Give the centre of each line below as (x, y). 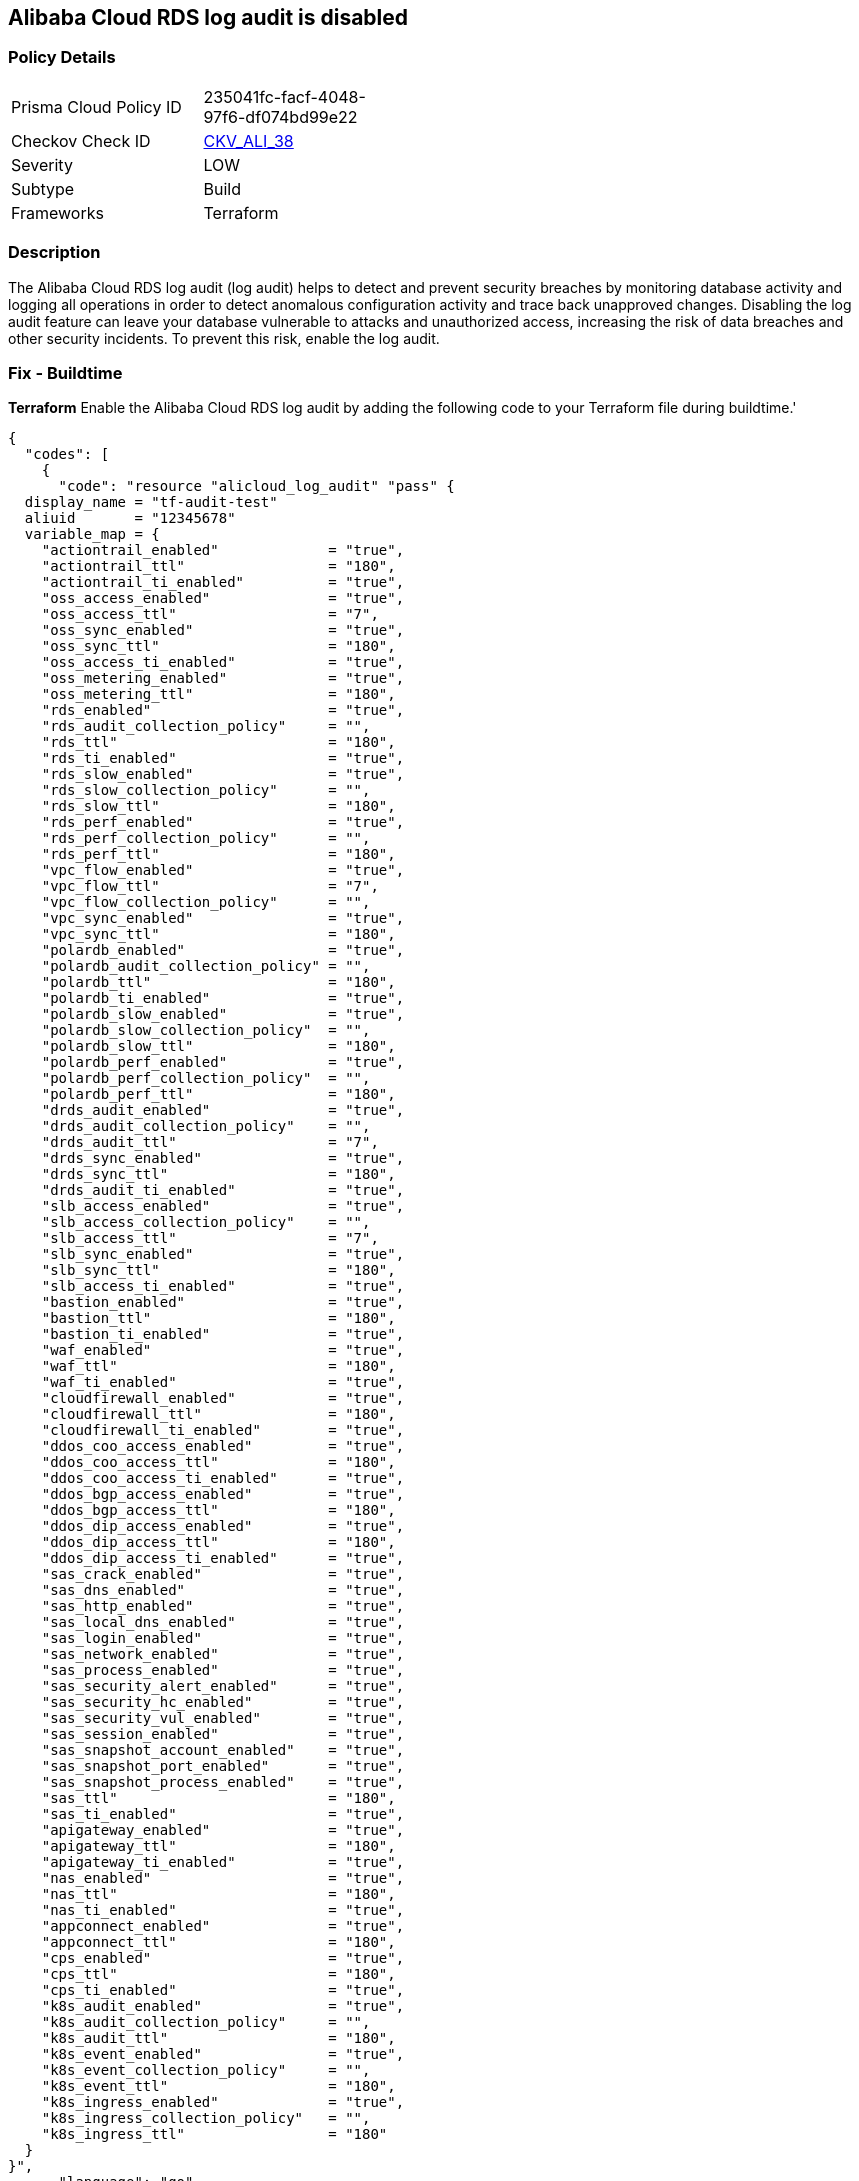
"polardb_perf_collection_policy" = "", (206, 1078)
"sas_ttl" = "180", (218, 1798)
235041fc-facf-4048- (284, 96)
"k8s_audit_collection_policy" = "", (206, 2022)
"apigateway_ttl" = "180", (218, 1846)
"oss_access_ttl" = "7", (210, 614)
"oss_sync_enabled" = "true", (223, 630)
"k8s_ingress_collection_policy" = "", (206, 2118)
